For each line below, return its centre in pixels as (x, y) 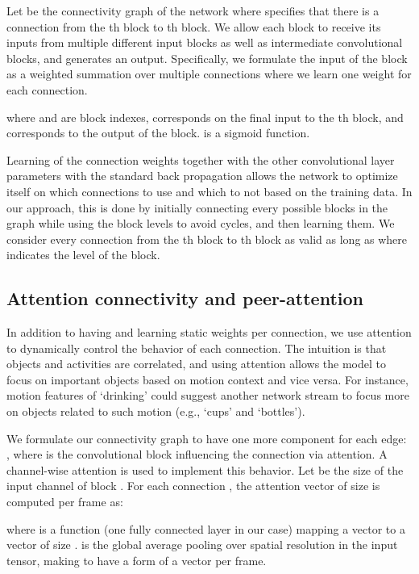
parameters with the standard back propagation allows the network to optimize (202, 176)
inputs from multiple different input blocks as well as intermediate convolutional (205, 42)
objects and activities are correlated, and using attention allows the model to (196, 364)
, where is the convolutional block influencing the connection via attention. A (197, 454)
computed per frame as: (65, 502)
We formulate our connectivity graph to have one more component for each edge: (207, 438)
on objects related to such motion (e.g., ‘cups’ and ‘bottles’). (156, 411)
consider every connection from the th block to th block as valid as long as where (207, 239)
